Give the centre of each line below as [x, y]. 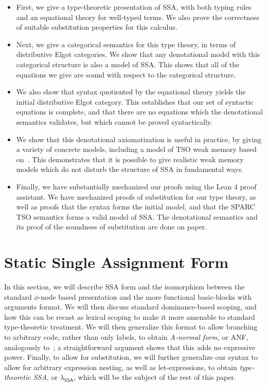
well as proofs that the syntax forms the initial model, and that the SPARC [136, 207]
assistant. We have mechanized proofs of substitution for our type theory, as [136, 196]
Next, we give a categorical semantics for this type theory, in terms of [126, 44]
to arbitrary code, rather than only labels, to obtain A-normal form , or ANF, [126, 336]
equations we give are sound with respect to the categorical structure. [126, 74]
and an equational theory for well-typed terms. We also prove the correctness [138, 17]
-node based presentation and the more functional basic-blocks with [145, 296]
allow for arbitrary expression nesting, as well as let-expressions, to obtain [121, 367]
